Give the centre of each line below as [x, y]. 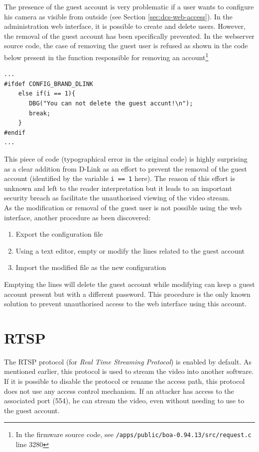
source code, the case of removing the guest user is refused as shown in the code [126, 45]
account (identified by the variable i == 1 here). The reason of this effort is [120, 178]
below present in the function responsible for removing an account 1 [106, 56]
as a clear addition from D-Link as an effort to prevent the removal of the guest [126, 168]
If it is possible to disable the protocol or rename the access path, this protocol [125, 381]
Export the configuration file [59, 234]
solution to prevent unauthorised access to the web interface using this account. [126, 304]
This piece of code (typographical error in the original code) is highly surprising [126, 158]
